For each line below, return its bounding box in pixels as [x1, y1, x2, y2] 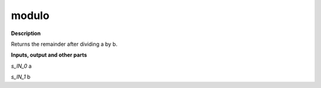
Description [11, 30, 41, 37]
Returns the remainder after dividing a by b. [11, 40, 118, 48]
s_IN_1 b [11, 73, 31, 80]
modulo [11, 9, 50, 22]
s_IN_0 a [11, 62, 32, 70]
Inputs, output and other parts [11, 51, 87, 59]
